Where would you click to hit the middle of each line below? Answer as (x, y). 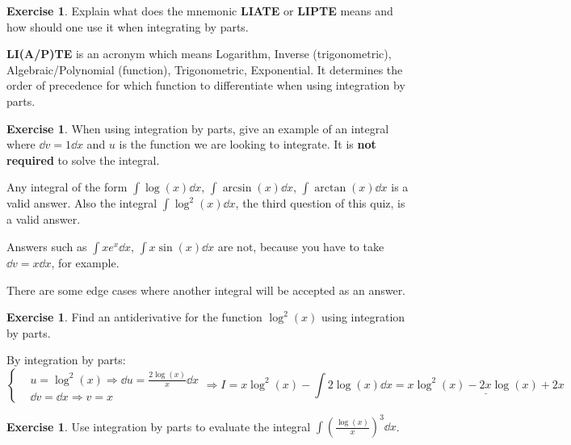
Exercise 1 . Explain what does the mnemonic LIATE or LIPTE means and (200, 10)
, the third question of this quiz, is (320, 203)
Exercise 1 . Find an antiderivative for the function (134, 317)
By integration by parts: (66, 360)
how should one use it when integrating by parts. (128, 26)
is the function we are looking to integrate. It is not (248, 144)
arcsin (237, 189)
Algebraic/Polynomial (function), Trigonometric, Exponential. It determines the (205, 69)
